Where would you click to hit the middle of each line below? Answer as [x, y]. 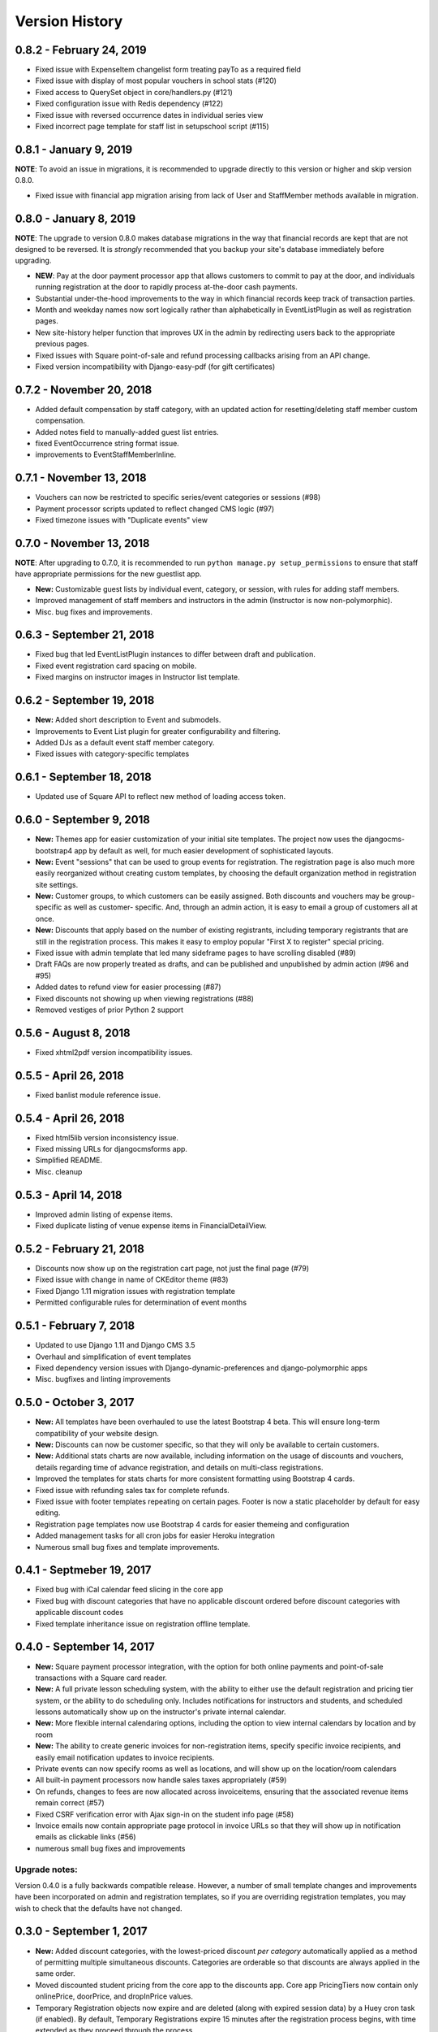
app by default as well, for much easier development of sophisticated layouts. [204, 850]
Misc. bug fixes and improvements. [94, 612]
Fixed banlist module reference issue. [98, 1095]
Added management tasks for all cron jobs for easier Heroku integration [155, 1535]
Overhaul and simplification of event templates [113, 1357]
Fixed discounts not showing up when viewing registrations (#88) [145, 998]
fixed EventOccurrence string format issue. [107, 443]
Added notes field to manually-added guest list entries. [127, 432]
